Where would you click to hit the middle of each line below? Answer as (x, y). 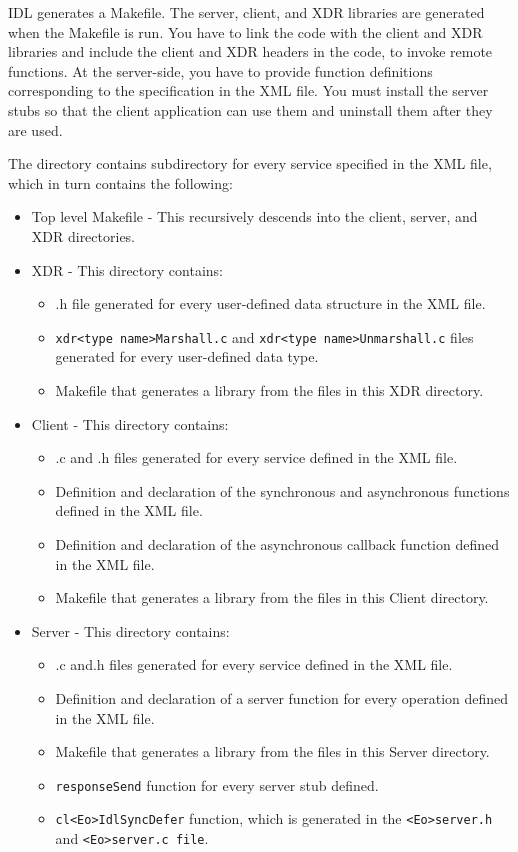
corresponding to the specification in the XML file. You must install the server (248, 90)
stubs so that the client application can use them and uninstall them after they (250, 109)
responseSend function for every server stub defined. (217, 784)
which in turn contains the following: (120, 182)
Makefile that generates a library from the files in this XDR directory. (269, 389)
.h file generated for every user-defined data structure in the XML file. (270, 303)
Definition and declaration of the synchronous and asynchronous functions (282, 490)
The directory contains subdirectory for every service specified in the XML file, (250, 163)
